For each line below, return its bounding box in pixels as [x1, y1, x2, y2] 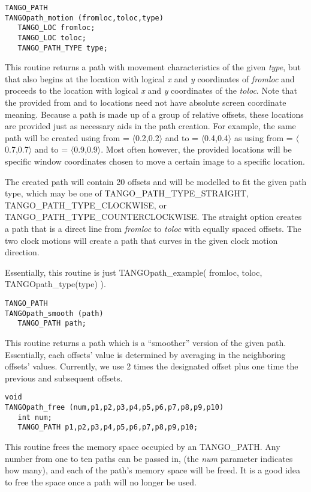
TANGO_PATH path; [17, 319, 87, 328]
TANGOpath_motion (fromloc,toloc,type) [5, 13, 164, 22]
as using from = [234, 131, 293, 144]
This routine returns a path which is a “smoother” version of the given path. [5, 336, 286, 348]
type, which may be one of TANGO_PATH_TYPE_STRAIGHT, [5, 187, 249, 199]
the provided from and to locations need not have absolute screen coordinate [5, 96, 286, 109]
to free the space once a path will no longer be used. [5, 475, 197, 488]
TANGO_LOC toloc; [17, 33, 87, 42]
